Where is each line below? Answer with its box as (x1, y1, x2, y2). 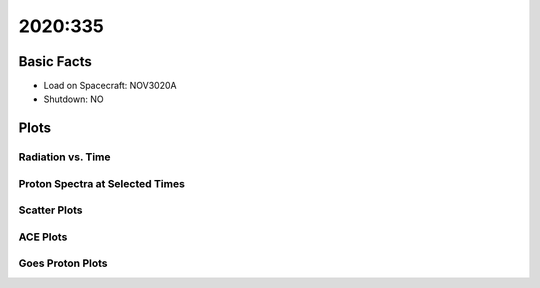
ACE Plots (18, 230, 68, 244)
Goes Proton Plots (18, 256, 109, 270)
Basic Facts (18, 53, 92, 70)
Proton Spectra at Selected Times (18, 176, 185, 190)
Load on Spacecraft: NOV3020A (43, 80, 177, 92)
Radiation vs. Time (18, 150, 111, 164)
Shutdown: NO (43, 93, 104, 105)
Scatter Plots (18, 203, 84, 217)
